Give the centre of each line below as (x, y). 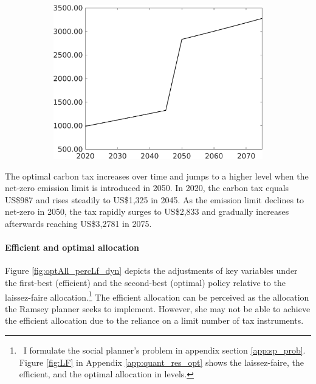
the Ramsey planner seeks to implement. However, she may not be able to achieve (158, 308)
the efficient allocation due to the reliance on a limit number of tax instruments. (154, 320)
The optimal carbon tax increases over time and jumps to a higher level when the (157, 176)
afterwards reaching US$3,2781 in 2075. (78, 223)
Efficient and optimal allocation (72, 247)
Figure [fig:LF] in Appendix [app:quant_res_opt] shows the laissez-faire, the (162, 362)
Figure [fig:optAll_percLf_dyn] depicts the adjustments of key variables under (151, 271)
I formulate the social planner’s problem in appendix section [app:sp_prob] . (164, 350)
